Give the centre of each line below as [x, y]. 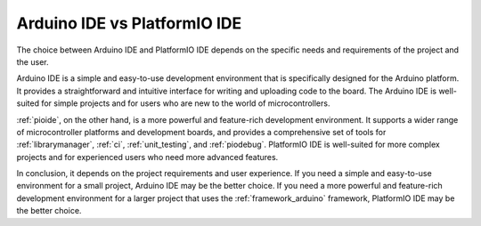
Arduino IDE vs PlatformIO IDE [129, 23]
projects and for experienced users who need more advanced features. [147, 157]
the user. [33, 61]
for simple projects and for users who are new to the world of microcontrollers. [186, 103]
